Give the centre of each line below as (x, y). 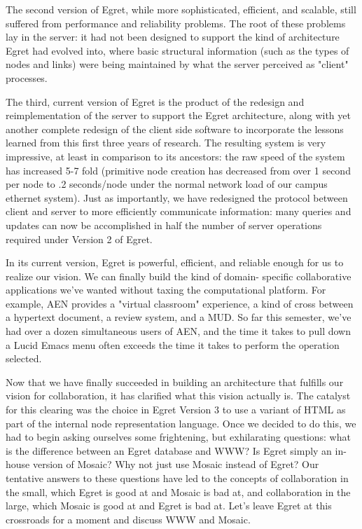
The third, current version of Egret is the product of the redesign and (155, 101)
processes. (27, 77)
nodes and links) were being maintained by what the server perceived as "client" (177, 64)
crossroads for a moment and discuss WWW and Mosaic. (128, 519)
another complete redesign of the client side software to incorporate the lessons (175, 129)
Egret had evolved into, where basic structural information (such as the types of (177, 50)
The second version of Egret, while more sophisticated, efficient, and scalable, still (181, 9)
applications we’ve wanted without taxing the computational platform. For (166, 290)
